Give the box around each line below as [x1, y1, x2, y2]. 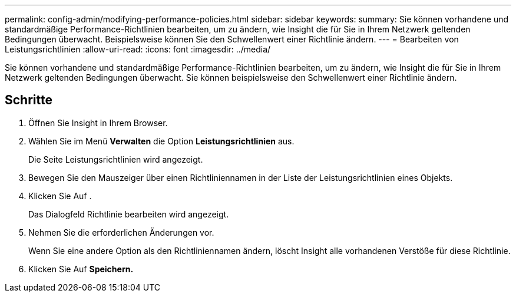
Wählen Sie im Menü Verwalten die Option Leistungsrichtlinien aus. [28, 136, 295, 146]
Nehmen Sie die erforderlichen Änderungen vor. [28, 227, 214, 237]
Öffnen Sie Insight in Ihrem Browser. [28, 117, 168, 128]
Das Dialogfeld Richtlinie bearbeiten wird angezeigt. [28, 209, 229, 219]
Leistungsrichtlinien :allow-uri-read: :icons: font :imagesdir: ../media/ [5, 44, 271, 54]
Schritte [5, 93, 52, 108]
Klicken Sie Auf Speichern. [28, 263, 134, 274]
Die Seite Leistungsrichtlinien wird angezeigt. [28, 154, 203, 164]
